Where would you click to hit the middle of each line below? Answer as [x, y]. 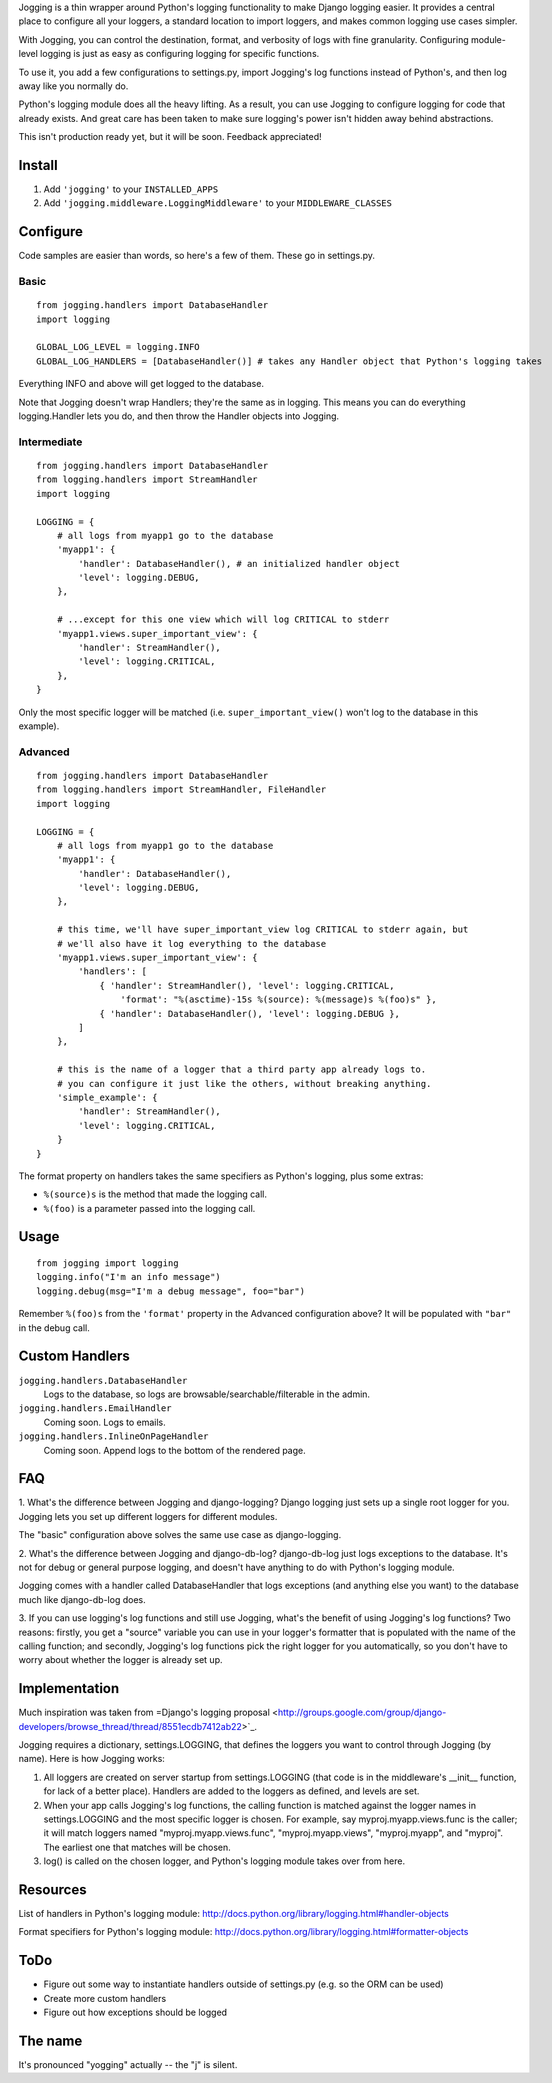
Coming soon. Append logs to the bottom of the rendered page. [174, 1450]
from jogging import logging [107, 1263]
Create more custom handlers [105, 1998]
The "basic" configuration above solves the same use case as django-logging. [180, 1535]
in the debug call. [54, 1327]
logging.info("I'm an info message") [129, 1277]
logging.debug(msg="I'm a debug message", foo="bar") [170, 1291]
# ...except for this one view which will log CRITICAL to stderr [223, 619]
